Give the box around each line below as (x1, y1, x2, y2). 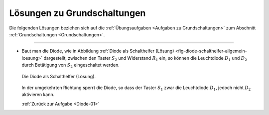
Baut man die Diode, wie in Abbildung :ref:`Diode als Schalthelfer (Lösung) (21, 48, 174, 54)
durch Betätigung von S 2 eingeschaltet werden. (21, 62, 120, 69)
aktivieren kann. (21, 92, 55, 98)
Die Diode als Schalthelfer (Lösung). (21, 73, 96, 79)
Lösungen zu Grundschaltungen (9, 7, 146, 18)
